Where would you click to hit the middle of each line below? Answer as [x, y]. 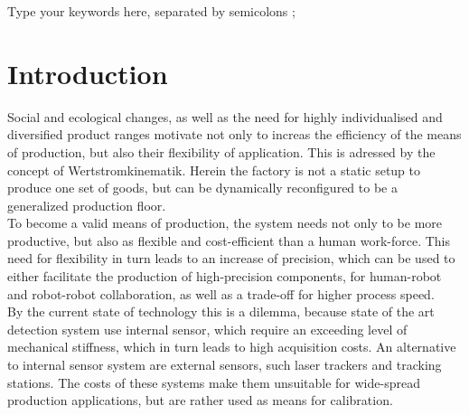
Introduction [88, 73]
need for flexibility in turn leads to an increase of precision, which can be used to [231, 258]
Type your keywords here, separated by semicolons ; [151, 11]
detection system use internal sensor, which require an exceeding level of [207, 329]
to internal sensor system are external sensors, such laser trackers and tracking [225, 365]
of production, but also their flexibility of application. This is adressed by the [221, 151]
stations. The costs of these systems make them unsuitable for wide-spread [214, 382]
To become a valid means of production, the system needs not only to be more [225, 223]
